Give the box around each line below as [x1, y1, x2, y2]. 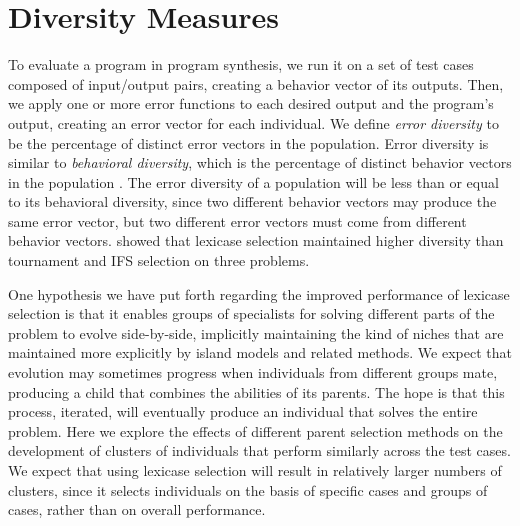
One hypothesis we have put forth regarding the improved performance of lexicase [8, 283, 510, 304]
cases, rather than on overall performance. [8, 499, 266, 520]
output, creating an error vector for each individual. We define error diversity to [8, 112, 499, 133]
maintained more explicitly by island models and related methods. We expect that [8, 342, 512, 363]
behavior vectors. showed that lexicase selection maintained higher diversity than [8, 230, 504, 251]
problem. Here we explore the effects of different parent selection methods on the [8, 420, 503, 441]
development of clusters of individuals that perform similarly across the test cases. [8, 440, 511, 461]
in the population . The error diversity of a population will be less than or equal [8, 171, 499, 192]
